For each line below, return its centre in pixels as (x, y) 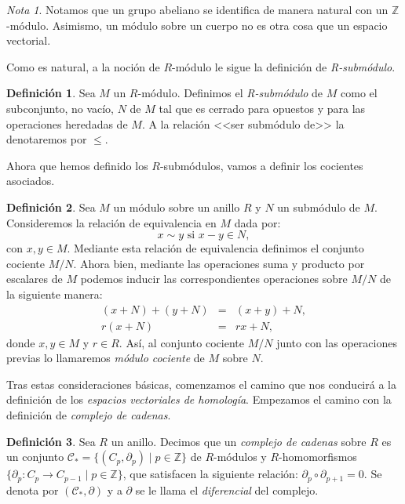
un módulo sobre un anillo (177, 207)
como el (359, 93)
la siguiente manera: (55, 294)
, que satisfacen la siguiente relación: (210, 474)
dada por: (257, 222)
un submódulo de (319, 207)
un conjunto (35, 457)
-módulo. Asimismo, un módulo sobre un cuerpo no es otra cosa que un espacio (197, 25)
